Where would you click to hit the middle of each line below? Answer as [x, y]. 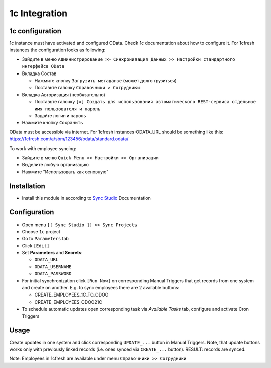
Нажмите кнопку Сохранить [52, 123]
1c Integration [38, 13]
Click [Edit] [36, 245]
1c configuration [35, 31]
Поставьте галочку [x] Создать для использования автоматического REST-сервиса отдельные [145, 102]
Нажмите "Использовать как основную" [65, 172]
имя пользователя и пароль [67, 109]
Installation [27, 186]
